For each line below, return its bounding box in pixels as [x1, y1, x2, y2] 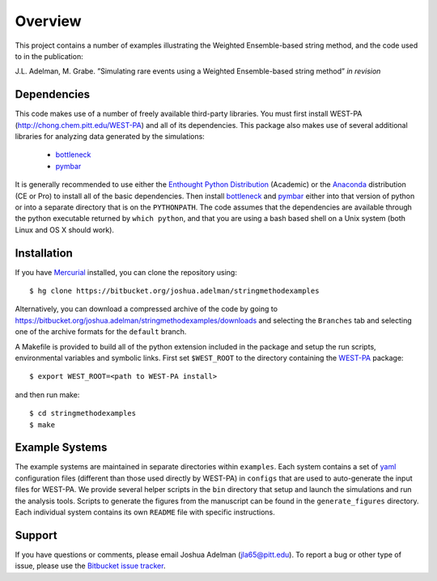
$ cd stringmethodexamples [29, 409, 137, 418]
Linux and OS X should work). [15, 225, 115, 235]
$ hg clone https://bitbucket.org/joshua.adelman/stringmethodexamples [29, 286, 320, 295]
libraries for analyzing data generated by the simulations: [15, 132, 206, 142]
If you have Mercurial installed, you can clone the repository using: [15, 267, 238, 277]
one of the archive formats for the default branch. [15, 327, 187, 337]
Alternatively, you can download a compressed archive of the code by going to [15, 304, 278, 314]
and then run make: [15, 389, 80, 400]
